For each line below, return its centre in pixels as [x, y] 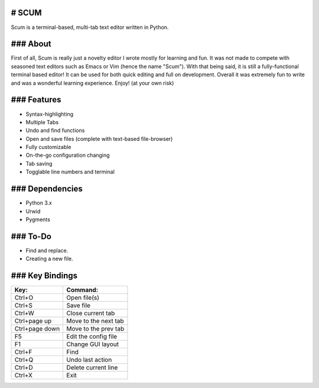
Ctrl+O [24, 298]
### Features [36, 100]
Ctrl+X [23, 376]
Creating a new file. [49, 259]
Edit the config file [92, 337]
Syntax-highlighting [50, 114]
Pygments [38, 219]
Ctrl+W [25, 313]
